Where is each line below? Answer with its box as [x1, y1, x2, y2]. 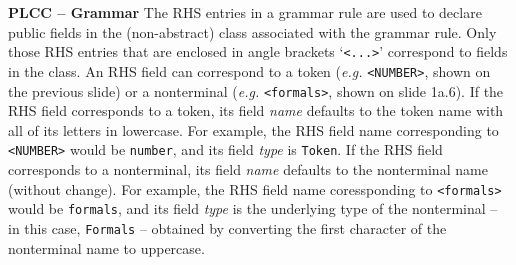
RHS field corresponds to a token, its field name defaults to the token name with [8, 100, 504, 121]
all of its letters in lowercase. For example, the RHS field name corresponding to [8, 119, 499, 140]
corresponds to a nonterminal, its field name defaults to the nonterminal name [8, 159, 488, 179]
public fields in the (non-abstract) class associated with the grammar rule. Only [8, 21, 497, 42]
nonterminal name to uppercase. [8, 237, 205, 258]
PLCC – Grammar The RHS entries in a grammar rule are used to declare [8, 2, 482, 22]
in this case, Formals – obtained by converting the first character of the [8, 217, 447, 238]
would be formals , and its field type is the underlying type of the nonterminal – [8, 198, 498, 219]
